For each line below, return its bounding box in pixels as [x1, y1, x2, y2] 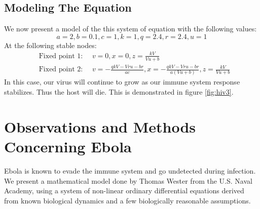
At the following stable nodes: [4, 39, 97, 50]
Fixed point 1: [39, 52, 83, 60]
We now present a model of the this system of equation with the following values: [4, 23, 257, 34]
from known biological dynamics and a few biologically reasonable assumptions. [4, 195, 251, 205]
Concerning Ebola [4, 136, 132, 156]
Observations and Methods [4, 116, 196, 137]
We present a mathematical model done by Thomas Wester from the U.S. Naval [4, 175, 252, 186]
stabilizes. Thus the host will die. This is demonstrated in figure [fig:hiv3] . [4, 87, 234, 97]
